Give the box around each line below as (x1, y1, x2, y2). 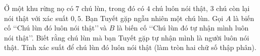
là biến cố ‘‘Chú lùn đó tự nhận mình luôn (117, 22, 249, 33)
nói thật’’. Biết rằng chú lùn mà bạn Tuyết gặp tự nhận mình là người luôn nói (4, 32, 249, 42)
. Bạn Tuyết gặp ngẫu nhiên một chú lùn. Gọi (81, 12, 224, 23)
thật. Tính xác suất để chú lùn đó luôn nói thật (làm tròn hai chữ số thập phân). (4, 42, 256, 52)
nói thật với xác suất (4, 12, 69, 23)
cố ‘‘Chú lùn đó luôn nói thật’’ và (4, 22, 107, 33)
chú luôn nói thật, (152, 3, 208, 13)
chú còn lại (216, 3, 250, 13)
